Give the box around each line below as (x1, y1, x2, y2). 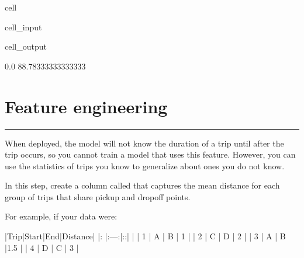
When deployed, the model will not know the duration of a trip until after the (5, 137, 284, 149)
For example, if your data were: (5, 210, 118, 222)
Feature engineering (5, 94, 168, 118)
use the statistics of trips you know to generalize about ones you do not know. (5, 159, 285, 172)
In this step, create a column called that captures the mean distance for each (5, 179, 280, 191)
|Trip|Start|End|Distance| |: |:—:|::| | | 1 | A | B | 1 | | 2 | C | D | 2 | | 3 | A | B (5, 230, 286, 242)
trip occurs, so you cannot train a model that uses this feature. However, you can (5, 148, 296, 161)
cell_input (5, 20, 42, 33)
